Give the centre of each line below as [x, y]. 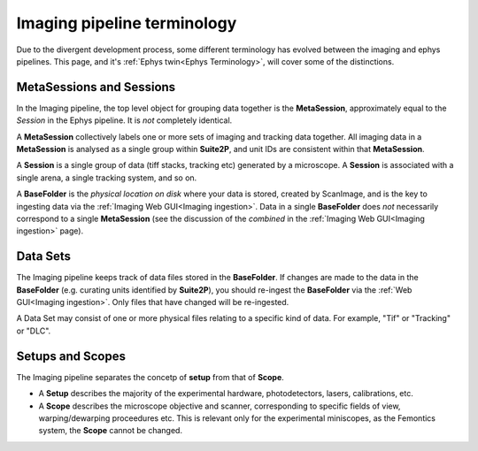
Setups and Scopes [71, 356]
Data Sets [43, 256]
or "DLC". [34, 331]
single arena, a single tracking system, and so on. [107, 178]
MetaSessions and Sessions [96, 87]
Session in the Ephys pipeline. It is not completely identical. [124, 120]
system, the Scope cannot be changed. [111, 431]
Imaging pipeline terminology [127, 23]
